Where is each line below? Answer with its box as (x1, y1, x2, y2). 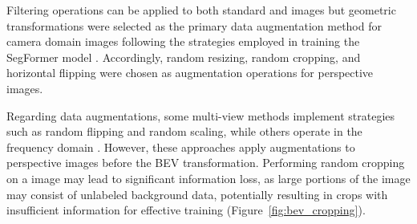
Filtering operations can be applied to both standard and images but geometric (6, 2, 396, 18)
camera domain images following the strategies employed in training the (6, 33, 360, 50)
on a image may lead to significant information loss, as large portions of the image (6, 169, 411, 186)
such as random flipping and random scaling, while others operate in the (6, 123, 362, 140)
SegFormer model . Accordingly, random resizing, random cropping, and (6, 48, 361, 65)
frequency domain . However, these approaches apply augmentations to (6, 138, 355, 155)
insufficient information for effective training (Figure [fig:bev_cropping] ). (6, 202, 366, 218)
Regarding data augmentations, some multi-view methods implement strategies (6, 107, 395, 124)
